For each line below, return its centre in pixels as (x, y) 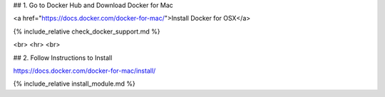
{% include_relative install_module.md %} (74, 84)
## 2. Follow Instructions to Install (63, 58)
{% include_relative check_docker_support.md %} (87, 31)
